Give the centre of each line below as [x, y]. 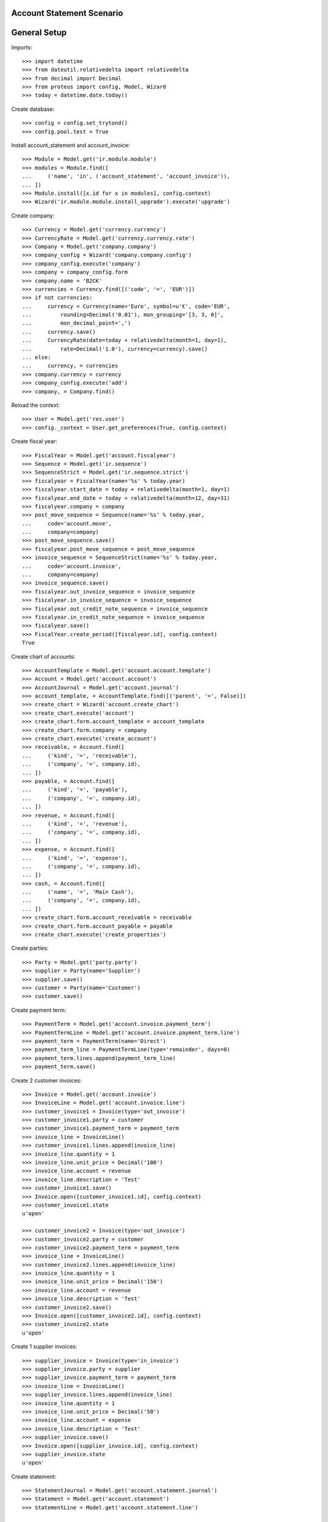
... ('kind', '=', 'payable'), [75, 790]
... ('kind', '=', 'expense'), [75, 858]
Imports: [22, 47]
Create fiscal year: [34, 441]
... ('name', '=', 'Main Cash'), [78, 892]
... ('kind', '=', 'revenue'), [75, 824]
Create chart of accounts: [43, 656]
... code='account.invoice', [72, 566]
